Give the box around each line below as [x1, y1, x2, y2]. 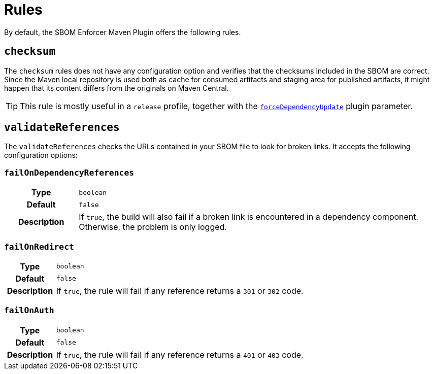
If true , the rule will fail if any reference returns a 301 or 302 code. [56, 285, 304, 296]
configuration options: [4, 151, 78, 160]
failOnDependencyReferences [4, 167, 135, 178]
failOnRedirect [4, 242, 74, 252]
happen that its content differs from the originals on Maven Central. [4, 83, 229, 92]
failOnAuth [4, 305, 54, 316]
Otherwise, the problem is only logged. [79, 222, 227, 232]
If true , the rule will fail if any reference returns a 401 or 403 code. [56, 349, 304, 360]
